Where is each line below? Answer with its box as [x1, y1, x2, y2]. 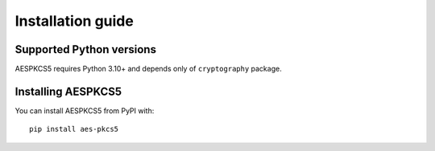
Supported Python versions [14, 43, 157, 56]
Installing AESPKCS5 [14, 84, 122, 98]
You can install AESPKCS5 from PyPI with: [14, 105, 155, 116]
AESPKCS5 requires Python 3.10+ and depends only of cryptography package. [14, 64, 282, 74]
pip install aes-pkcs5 [29, 124, 119, 134]
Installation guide [14, 12, 135, 30]
